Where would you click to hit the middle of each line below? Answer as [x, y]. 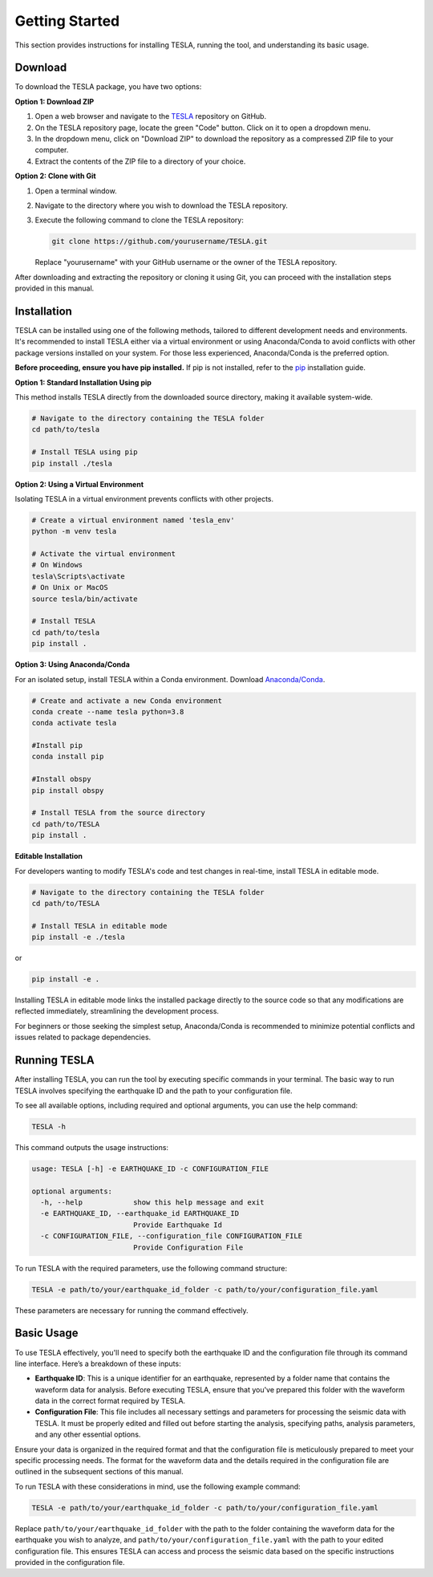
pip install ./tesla [72, 463]
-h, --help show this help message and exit [152, 1203]
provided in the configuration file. [70, 1562]
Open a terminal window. [76, 191]
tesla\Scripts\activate [79, 576]
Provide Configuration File [188, 1247]
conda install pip [68, 757]
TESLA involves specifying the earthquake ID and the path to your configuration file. [154, 1091]
